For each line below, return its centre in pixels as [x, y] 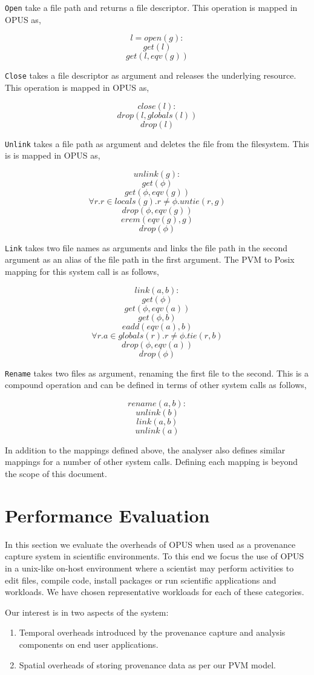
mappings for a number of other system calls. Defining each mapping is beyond [152, 462]
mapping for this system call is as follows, [82, 271]
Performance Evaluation [107, 515]
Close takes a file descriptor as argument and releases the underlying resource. [151, 75]
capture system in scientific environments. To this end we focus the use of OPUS [155, 556]
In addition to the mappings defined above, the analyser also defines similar [145, 449]
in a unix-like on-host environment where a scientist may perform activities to [149, 568]
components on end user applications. [89, 644]
